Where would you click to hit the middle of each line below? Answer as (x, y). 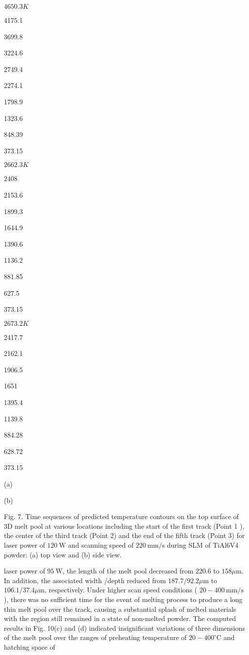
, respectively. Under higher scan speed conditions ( (121, 590)
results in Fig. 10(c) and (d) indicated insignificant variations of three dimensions (124, 628)
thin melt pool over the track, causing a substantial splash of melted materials (120, 609)
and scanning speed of (101, 545)
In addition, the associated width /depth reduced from (85, 580)
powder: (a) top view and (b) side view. (63, 554)
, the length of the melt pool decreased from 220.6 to (141, 571)
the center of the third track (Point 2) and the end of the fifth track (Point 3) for (124, 535)
